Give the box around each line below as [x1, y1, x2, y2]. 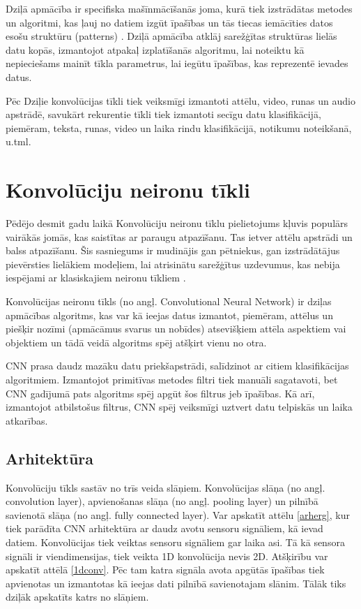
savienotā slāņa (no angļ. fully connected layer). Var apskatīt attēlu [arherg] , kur [6, 507, 350, 522]
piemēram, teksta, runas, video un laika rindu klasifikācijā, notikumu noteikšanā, [6, 120, 352, 135]
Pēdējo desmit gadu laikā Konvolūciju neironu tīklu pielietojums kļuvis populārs [6, 216, 348, 230]
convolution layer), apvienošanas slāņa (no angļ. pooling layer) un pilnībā [6, 494, 318, 508]
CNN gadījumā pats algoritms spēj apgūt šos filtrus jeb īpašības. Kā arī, [6, 386, 315, 400]
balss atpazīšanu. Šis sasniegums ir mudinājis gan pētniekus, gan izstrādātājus [6, 243, 340, 258]
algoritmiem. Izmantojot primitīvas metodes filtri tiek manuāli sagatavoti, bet [6, 372, 338, 386]
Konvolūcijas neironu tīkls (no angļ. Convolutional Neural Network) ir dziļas [6, 294, 332, 309]
